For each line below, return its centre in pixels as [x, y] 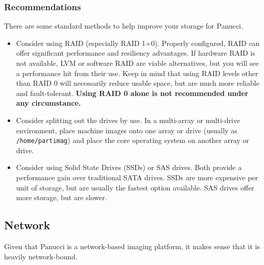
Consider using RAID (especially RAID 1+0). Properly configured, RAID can [138, 43]
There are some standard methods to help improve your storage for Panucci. [124, 26]
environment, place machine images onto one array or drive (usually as [127, 130]
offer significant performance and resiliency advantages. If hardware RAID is [136, 53]
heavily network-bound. [41, 256]
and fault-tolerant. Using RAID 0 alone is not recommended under [132, 93]
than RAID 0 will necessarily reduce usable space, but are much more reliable [138, 83]
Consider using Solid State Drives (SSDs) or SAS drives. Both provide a [129, 167]
